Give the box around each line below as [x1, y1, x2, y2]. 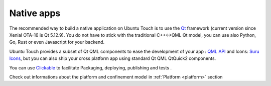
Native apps [9, 8, 61, 19]
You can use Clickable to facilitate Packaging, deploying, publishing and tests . [9, 64, 172, 70]
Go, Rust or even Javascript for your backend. [9, 39, 105, 45]
